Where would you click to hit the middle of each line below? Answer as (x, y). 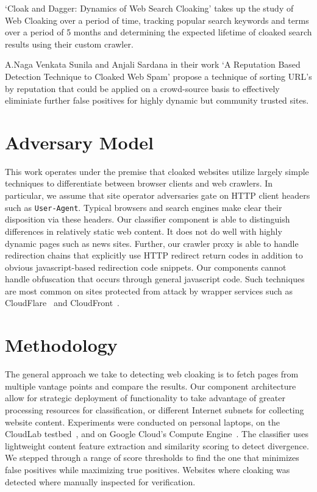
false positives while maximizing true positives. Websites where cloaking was (148, 469)
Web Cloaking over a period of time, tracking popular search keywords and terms (157, 20)
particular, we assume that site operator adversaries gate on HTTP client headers (158, 195)
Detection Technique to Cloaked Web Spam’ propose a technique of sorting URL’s (158, 76)
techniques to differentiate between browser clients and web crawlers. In (139, 183)
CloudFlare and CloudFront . (62, 303)
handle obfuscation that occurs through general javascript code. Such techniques (155, 279)
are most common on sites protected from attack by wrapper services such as (149, 291)
